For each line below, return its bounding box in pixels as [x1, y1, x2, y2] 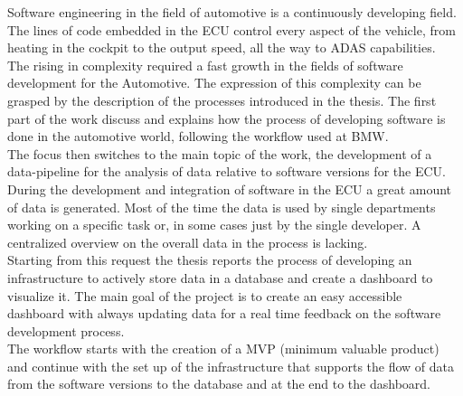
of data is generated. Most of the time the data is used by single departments [7, 197, 436, 216]
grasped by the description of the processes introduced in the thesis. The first [7, 90, 437, 109]
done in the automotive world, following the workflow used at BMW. [7, 127, 389, 146]
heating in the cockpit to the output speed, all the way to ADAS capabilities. [7, 38, 436, 57]
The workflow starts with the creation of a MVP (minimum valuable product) [7, 339, 439, 358]
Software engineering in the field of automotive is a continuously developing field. [7, 3, 457, 21]
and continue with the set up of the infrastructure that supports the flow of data [7, 356, 455, 375]
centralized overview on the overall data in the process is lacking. [7, 232, 368, 251]
